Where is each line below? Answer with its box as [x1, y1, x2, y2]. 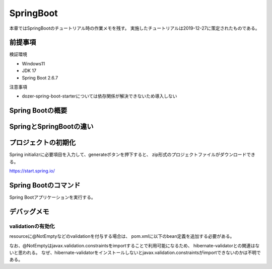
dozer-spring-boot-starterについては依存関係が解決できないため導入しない [22, 93, 177, 99]
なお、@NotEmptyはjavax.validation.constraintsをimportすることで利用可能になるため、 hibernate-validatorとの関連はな [9, 242, 260, 248]
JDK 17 [22, 68, 37, 74]
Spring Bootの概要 [9, 106, 67, 115]
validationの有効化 [9, 223, 55, 230]
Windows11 [22, 60, 45, 66]
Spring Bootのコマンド [9, 181, 81, 190]
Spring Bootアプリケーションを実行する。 [9, 194, 96, 201]
